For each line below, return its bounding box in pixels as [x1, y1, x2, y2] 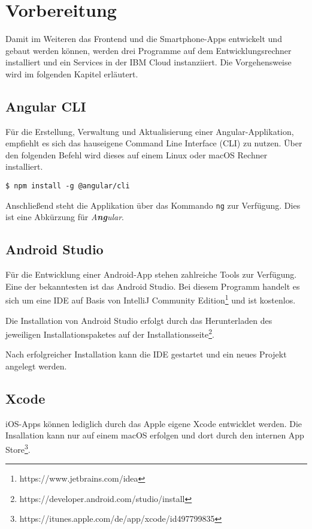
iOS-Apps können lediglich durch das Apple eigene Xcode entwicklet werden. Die [5, 417, 302, 429]
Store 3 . [5, 441, 31, 455]
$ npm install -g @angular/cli [5, 182, 130, 191]
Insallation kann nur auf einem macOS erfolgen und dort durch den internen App [5, 429, 304, 441]
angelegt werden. [5, 360, 67, 372]
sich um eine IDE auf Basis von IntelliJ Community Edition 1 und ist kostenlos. [5, 292, 296, 306]
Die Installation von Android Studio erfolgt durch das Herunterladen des [5, 314, 272, 326]
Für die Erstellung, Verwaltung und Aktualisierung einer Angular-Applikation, [5, 125, 294, 137]
